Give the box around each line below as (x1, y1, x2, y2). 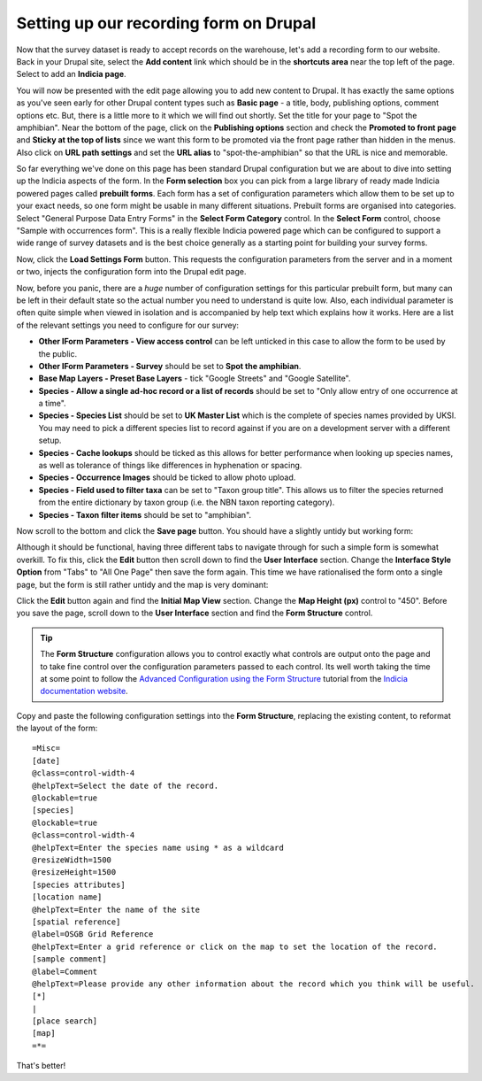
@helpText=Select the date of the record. (32, 780, 219, 791)
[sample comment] (32, 954, 107, 964)
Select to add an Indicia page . (16, 69, 127, 80)
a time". (38, 398, 66, 409)
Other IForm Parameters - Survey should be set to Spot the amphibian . (38, 360, 302, 371)
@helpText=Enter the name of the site (32, 904, 201, 915)
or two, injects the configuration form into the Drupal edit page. (16, 266, 247, 277)
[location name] (32, 892, 103, 902)
